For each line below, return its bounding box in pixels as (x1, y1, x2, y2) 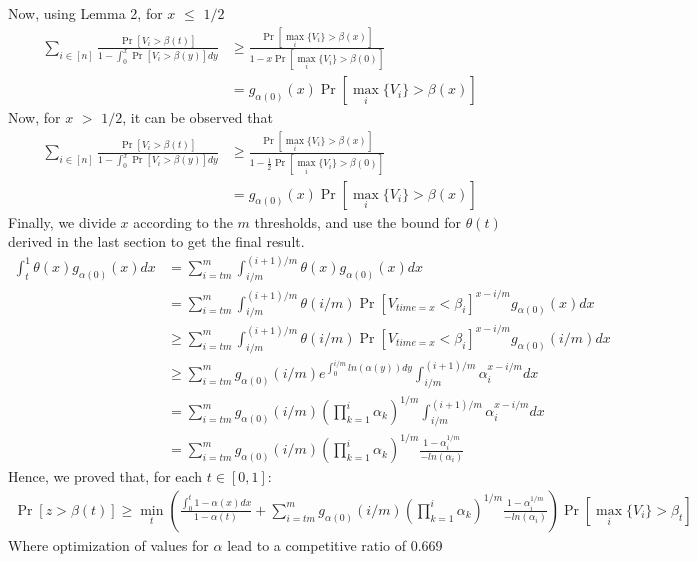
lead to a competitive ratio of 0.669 (227, 535, 443, 555)
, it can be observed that (122, 107, 273, 128)
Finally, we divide (8, 211, 116, 232)
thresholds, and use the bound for (254, 211, 461, 232)
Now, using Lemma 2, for (8, 3, 163, 23)
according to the (133, 211, 233, 232)
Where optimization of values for (8, 535, 209, 555)
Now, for (8, 107, 61, 128)
